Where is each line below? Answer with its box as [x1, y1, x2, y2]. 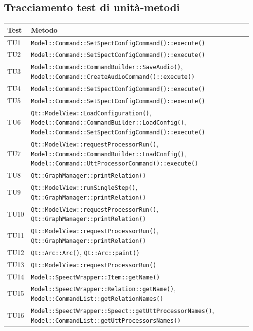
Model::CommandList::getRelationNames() [31, 295, 163, 303]
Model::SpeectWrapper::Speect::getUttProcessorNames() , [31, 305, 214, 315]
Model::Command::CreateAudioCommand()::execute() [31, 74, 195, 81]
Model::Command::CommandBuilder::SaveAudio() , [31, 61, 183, 72]
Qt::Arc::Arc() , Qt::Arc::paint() [31, 247, 140, 257]
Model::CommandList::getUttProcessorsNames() [31, 317, 181, 324]
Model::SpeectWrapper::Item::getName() [31, 274, 160, 281]
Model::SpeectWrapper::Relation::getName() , [31, 283, 176, 294]
